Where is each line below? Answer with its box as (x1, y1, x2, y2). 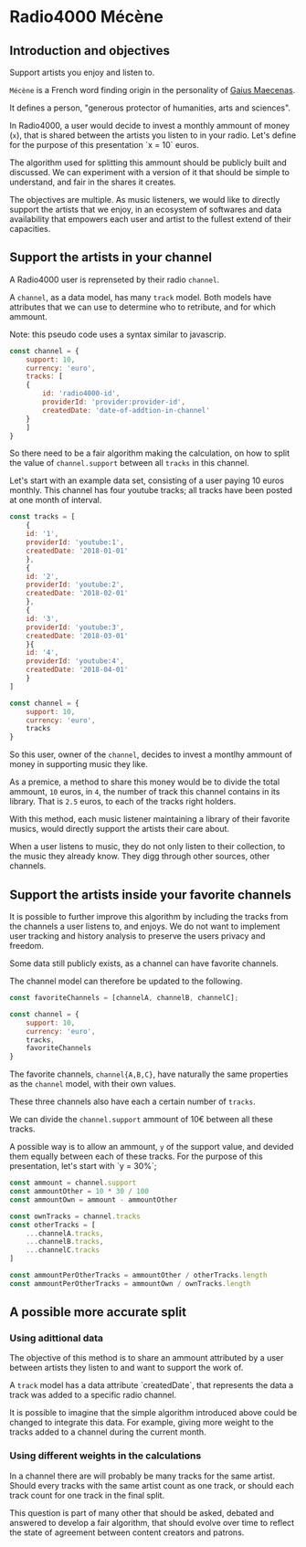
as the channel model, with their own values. (9, 1079, 176, 1089)
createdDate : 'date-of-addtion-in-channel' (42, 405, 210, 415)
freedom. (9, 941, 44, 951)
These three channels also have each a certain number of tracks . (9, 1096, 256, 1107)
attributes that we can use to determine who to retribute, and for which (9, 301, 277, 312)
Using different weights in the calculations (9, 1449, 202, 1462)
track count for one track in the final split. (9, 1489, 165, 1500)
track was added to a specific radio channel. (9, 1390, 176, 1401)
